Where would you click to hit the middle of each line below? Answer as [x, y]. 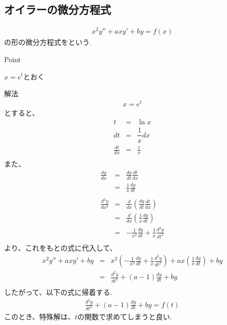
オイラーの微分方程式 [58, 9]
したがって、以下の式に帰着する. [58, 292]
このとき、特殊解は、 [40, 317]
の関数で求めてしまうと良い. [125, 317]
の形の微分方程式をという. [48, 42]
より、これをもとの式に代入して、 [61, 247]
